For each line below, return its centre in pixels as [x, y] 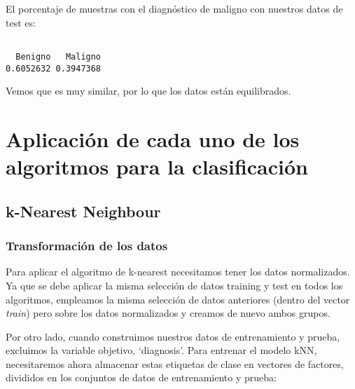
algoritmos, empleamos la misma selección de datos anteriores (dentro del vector [178, 299]
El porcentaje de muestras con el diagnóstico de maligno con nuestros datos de [174, 8]
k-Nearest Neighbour [83, 211]
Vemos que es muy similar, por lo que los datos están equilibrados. [148, 91]
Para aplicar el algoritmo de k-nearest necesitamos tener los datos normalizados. [178, 272]
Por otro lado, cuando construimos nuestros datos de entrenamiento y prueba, [173, 336]
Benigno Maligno [58, 56]
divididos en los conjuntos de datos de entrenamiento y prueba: [141, 377]
